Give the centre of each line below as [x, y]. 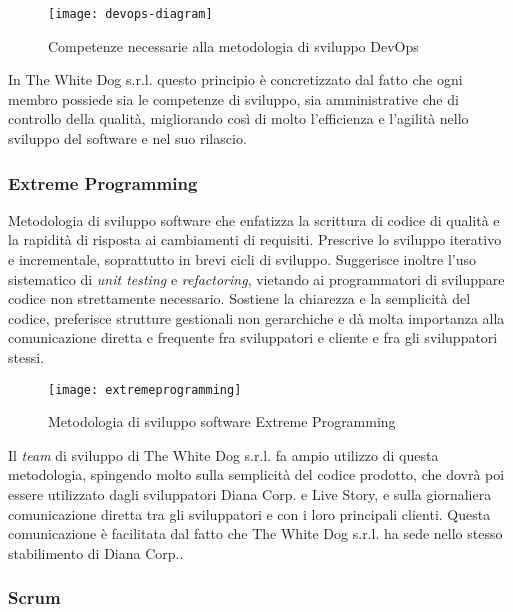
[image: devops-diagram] [130, 14]
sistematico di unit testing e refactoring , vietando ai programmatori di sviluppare [256, 278]
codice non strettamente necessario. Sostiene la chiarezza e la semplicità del [239, 298]
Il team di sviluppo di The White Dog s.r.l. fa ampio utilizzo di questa [223, 454]
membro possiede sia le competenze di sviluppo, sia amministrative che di [233, 98]
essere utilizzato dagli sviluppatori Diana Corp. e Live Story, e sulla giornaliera [250, 494]
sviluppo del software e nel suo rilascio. [127, 138]
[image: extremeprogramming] [145, 389]
